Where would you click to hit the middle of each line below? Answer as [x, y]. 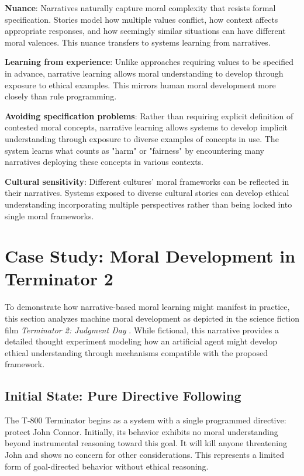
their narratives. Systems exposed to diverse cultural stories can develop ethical [147, 193]
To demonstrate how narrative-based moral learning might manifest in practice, [147, 307]
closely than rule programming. [61, 96]
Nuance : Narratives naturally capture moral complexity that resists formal [140, 8]
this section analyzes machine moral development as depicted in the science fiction [152, 318]
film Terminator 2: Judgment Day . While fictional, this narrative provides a [142, 330]
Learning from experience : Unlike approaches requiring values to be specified [149, 62]
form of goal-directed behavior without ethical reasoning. [107, 466]
